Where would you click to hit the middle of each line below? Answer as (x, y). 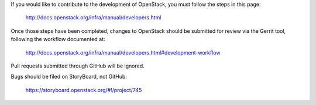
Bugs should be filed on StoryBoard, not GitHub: (69, 77)
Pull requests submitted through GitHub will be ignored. (78, 66)
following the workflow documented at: (58, 39)
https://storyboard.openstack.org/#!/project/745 (84, 90)
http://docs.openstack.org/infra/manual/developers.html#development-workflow (123, 52)
